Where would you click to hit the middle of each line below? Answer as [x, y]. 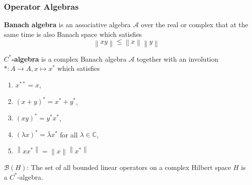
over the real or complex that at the [195, 25]
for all [69, 134]
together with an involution [178, 59]
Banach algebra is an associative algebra [67, 25]
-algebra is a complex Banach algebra [69, 59]
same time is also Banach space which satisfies [73, 34]
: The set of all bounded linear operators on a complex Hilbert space [129, 167]
